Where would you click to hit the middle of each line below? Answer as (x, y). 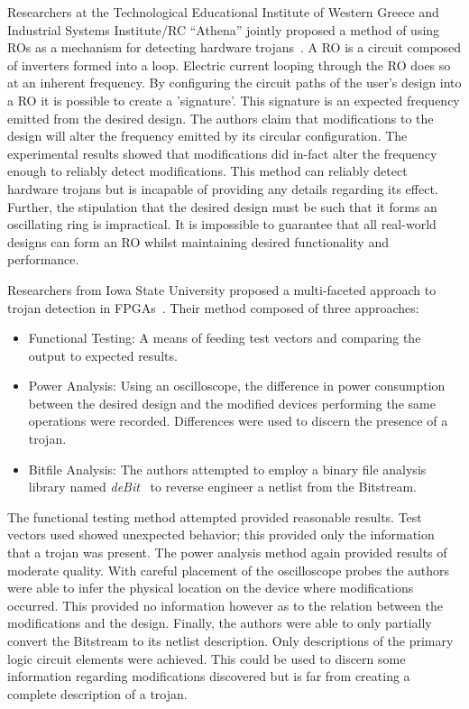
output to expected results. (103, 355)
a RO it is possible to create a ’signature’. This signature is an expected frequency (234, 100)
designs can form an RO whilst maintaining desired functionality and (198, 241)
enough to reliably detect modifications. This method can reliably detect (207, 171)
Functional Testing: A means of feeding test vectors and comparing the (225, 338)
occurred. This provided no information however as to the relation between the (225, 605)
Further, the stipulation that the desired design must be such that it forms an (222, 206)
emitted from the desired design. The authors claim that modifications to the (221, 118)
